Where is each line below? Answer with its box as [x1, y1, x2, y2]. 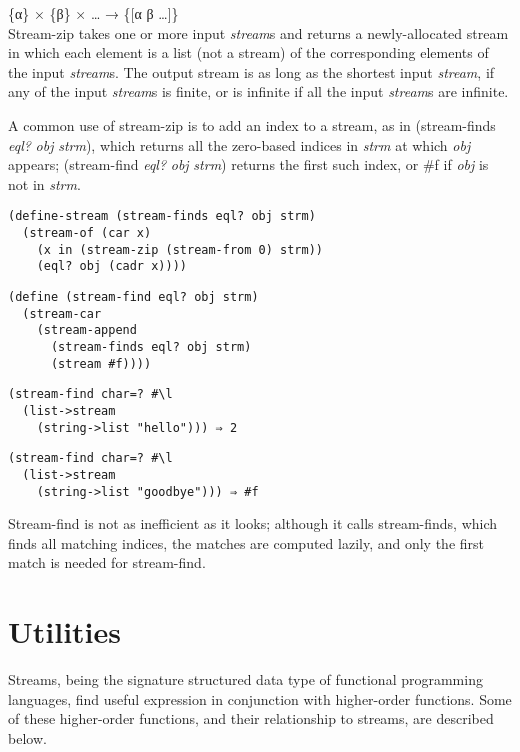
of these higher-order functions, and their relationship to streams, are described [8, 708, 494, 729]
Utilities [8, 611, 122, 652]
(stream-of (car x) [22, 226, 152, 240]
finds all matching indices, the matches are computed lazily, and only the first [8, 532, 484, 553]
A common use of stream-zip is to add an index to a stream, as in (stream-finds [8, 114, 496, 135]
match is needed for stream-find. [8, 552, 206, 573]
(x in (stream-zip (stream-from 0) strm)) [36, 242, 323, 257]
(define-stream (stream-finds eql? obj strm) [8, 209, 316, 224]
